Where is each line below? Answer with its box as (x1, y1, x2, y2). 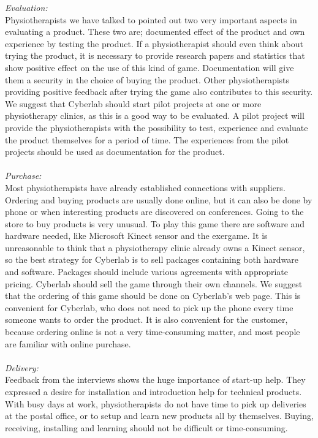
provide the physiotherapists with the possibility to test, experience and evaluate (5, 121, 308, 134)
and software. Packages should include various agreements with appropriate (5, 265, 288, 278)
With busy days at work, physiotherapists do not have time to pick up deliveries (5, 397, 306, 410)
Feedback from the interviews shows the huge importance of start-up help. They (5, 373, 306, 386)
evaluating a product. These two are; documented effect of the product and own (5, 25, 305, 38)
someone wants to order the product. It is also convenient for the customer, (5, 313, 288, 326)
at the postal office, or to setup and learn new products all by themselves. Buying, (5, 409, 314, 422)
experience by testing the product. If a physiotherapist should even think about (5, 37, 303, 50)
